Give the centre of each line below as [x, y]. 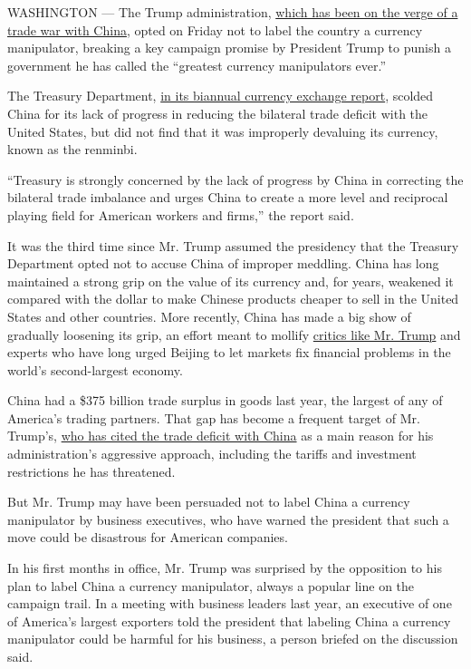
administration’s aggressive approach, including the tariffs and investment [212, 454]
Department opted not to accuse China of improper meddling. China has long [223, 263]
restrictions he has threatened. [91, 471]
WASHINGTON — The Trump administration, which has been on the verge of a [233, 12]
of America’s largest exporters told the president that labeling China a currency [229, 621]
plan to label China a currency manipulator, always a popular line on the [211, 585]
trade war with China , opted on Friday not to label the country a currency [215, 29]
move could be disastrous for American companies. [148, 537]
